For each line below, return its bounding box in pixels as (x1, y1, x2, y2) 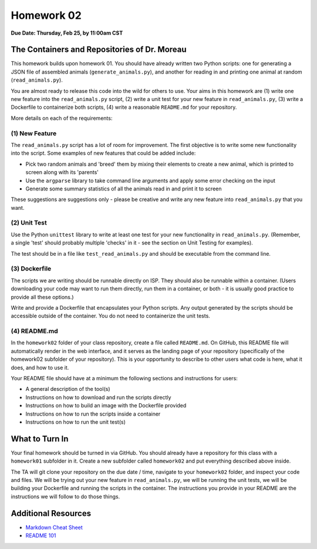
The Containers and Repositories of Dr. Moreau (11, 45, 187, 55)
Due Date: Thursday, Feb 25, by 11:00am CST (11, 29, 123, 36)
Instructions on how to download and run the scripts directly (25, 394, 171, 401)
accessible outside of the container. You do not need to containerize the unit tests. (11, 312, 211, 320)
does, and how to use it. (11, 364, 69, 371)
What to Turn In (11, 434, 69, 444)
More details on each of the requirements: (11, 115, 113, 122)
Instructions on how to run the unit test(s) (25, 418, 126, 426)
